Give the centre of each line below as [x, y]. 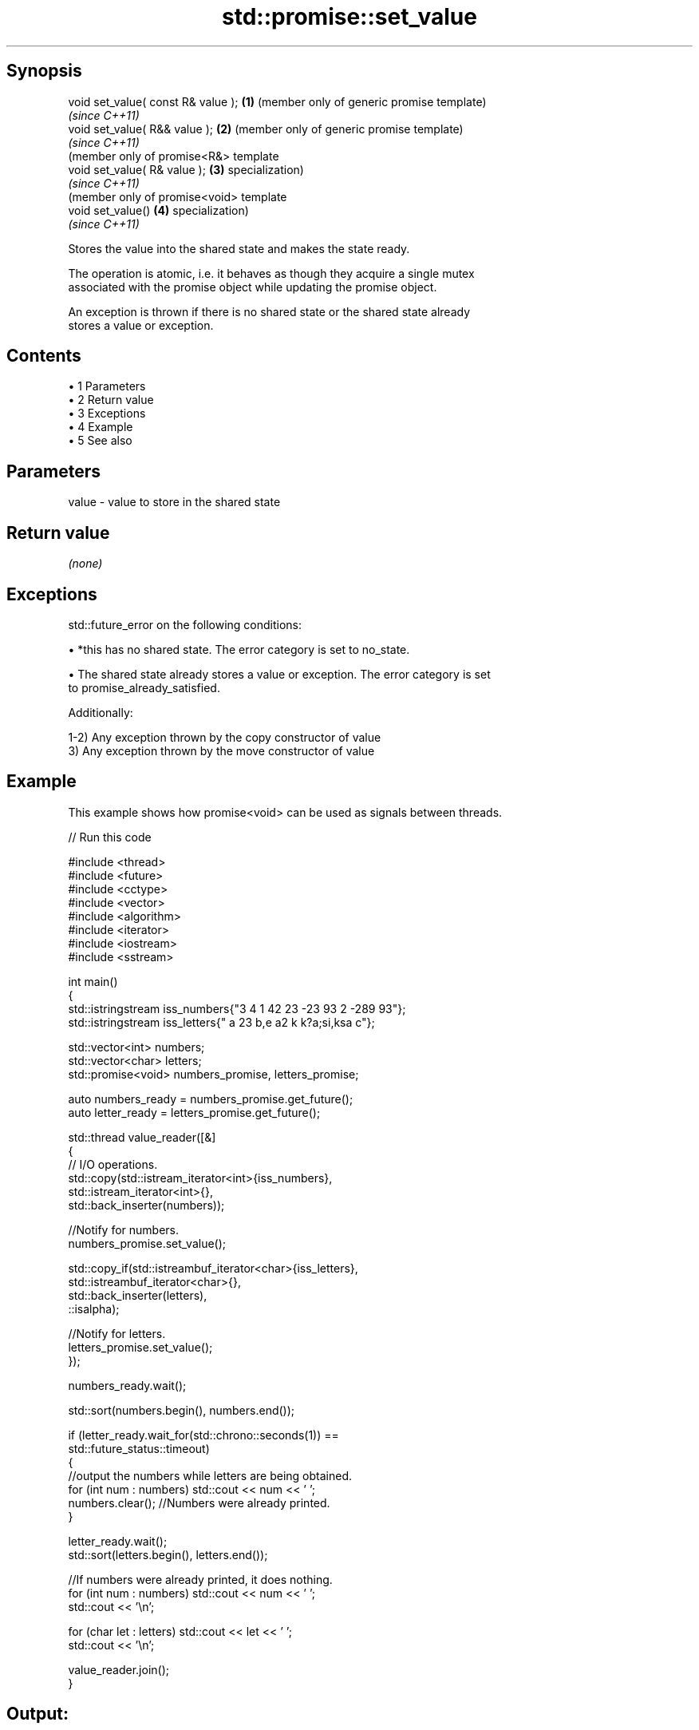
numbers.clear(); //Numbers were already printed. [199, 1502]
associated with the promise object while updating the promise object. [253, 287]
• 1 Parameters [107, 386]
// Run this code [110, 837]
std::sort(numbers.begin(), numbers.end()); [182, 1410]
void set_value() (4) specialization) [158, 210]
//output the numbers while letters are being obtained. [210, 1475]
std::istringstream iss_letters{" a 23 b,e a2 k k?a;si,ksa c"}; [221, 1022]
